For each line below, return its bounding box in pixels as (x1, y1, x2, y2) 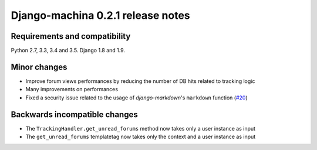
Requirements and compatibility (11, 31, 131, 41)
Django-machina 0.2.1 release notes (11, 9, 190, 22)
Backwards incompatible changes (11, 109, 138, 119)
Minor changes (11, 62, 68, 72)
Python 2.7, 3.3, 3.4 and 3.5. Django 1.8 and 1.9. (11, 47, 126, 54)
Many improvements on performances (25, 86, 119, 93)
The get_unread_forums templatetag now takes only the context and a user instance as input (25, 133, 256, 141)
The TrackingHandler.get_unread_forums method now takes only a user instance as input (25, 125, 255, 132)
